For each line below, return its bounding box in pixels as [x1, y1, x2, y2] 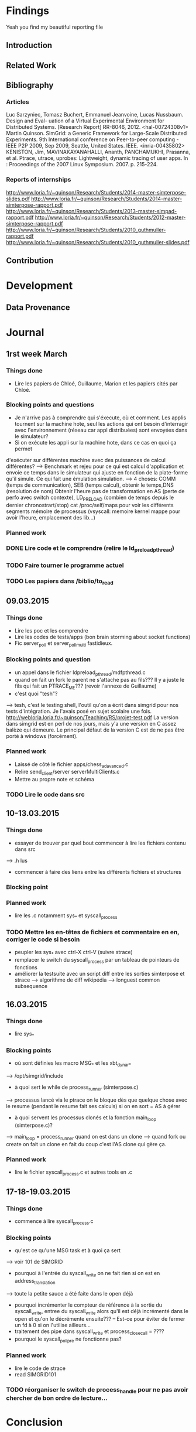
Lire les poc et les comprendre [14, 627, 89, 634]
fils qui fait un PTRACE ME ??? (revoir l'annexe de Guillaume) [14, 682, 157, 691]
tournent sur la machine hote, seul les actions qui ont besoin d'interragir [14, 420, 188, 427]
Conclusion [6, 1416, 63, 1429]
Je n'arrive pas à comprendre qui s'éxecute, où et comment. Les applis [14, 414, 186, 421]
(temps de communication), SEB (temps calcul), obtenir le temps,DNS [6, 481, 174, 488]
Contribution [6, 256, 54, 266]
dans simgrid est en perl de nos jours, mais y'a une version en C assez [6, 720, 177, 727]
